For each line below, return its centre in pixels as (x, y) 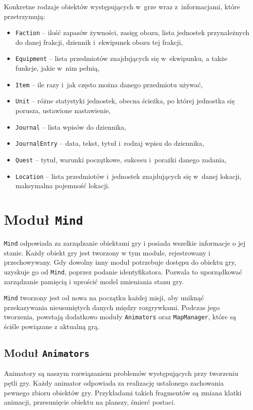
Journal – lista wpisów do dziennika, (71, 127)
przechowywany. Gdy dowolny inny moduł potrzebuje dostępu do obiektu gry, (120, 262)
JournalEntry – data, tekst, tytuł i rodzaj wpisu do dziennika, (110, 143)
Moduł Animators (47, 353)
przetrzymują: (25, 16)
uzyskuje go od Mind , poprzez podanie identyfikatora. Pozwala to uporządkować (123, 271)
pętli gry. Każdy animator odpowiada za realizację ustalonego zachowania (114, 383)
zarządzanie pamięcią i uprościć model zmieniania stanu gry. (94, 281)
